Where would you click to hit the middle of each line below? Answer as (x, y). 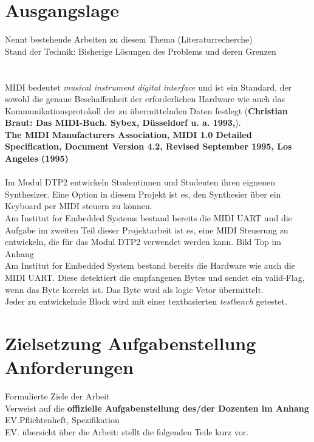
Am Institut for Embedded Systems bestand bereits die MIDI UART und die (148, 218)
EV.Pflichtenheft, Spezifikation (62, 420)
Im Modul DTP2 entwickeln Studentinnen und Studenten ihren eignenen (140, 182)
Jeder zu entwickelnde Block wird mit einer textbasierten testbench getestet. (146, 301)
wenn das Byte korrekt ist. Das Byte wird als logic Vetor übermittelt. (134, 289)
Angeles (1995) (37, 158)
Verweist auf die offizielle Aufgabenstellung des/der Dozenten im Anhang (157, 408)
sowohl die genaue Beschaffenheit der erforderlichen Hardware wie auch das (145, 99)
